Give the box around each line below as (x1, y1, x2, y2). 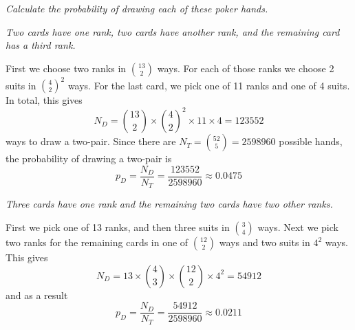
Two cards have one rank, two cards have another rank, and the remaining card (6, 24, 340, 38)
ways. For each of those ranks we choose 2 (157, 60, 334, 75)
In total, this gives (6, 93, 83, 107)
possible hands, (279, 134, 343, 148)
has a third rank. (6, 38, 76, 52)
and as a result (6, 287, 68, 302)
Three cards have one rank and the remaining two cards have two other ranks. (6, 197, 333, 211)
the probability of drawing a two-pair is (6, 151, 172, 166)
